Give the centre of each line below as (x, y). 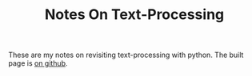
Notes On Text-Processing (134, 15)
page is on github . (38, 63)
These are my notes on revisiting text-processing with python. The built (126, 55)
